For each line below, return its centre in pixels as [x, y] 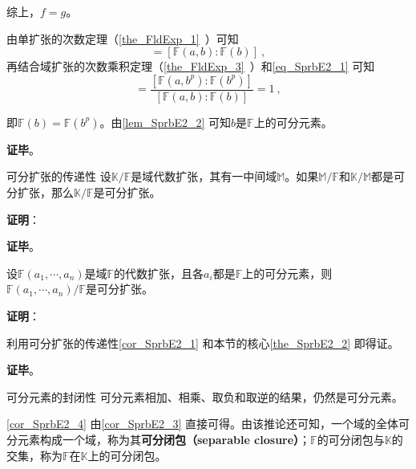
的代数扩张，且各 [159, 273]
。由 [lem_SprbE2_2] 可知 [166, 122]
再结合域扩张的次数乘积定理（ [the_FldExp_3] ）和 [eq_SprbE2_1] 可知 [191, 66]
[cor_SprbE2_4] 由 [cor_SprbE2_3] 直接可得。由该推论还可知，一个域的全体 [203, 424]
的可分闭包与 [351, 439]
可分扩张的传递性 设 [59, 176]
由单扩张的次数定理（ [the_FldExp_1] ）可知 [123, 38]
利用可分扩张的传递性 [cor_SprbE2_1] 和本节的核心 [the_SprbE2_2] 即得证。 [203, 343]
